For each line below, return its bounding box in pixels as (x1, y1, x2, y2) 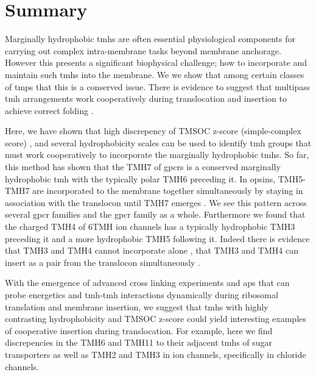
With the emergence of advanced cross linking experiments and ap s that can (5, 276, 290, 289)
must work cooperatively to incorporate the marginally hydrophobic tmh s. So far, (5, 148, 309, 161)
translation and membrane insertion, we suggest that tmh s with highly (5, 300, 269, 313)
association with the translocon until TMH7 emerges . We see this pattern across (5, 196, 307, 209)
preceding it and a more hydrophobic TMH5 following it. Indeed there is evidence (5, 232, 310, 245)
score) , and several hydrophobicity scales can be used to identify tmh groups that (5, 136, 312, 149)
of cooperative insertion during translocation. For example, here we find (5, 324, 273, 337)
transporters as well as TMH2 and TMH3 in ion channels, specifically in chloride (5, 348, 306, 360)
